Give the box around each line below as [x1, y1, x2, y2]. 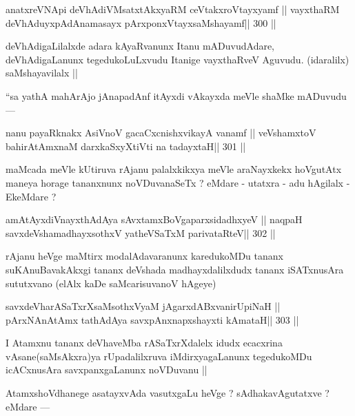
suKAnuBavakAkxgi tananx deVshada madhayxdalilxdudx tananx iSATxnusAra [6, 262, 344, 276]
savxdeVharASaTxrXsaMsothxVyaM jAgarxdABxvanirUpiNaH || [6, 299, 281, 313]
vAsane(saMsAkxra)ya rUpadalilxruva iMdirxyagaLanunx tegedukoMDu [6, 349, 312, 363]
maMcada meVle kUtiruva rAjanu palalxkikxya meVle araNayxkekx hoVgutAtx [6, 162, 342, 176]
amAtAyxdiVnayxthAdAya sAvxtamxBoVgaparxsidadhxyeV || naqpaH [6, 212, 303, 227]
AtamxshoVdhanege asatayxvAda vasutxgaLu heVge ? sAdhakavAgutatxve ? [6, 386, 329, 400]
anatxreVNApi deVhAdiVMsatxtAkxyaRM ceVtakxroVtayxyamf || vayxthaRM [6, 2, 340, 16]
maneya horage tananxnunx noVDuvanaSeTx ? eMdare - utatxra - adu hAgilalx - [6, 175, 350, 189]
